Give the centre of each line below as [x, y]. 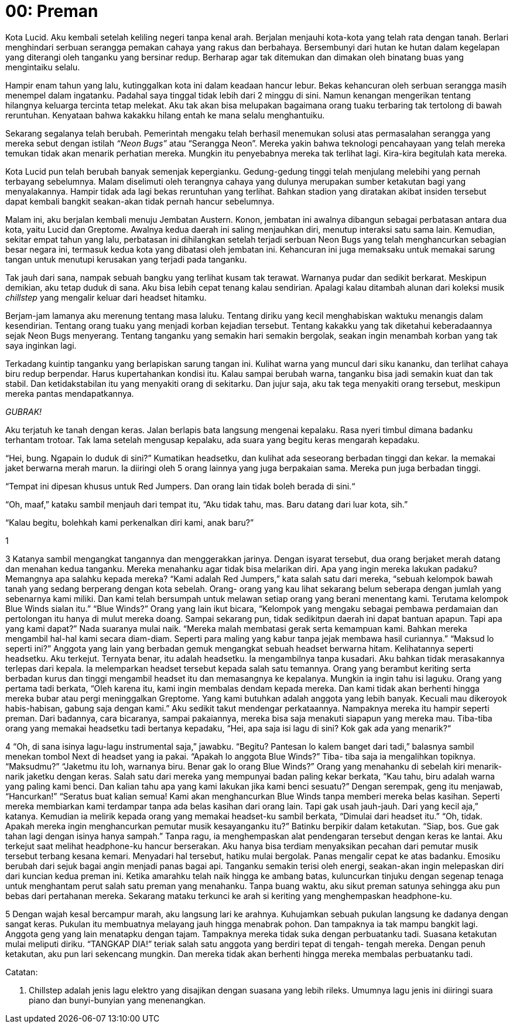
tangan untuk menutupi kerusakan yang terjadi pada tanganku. [126, 259]
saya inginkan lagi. [41, 345]
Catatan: [22, 972]
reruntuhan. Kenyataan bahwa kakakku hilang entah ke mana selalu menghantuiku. [165, 115]
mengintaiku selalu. [43, 67]
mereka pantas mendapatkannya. [70, 393]
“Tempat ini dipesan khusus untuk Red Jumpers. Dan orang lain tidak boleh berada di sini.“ [180, 486]
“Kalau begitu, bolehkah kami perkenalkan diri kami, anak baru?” [130, 522]
